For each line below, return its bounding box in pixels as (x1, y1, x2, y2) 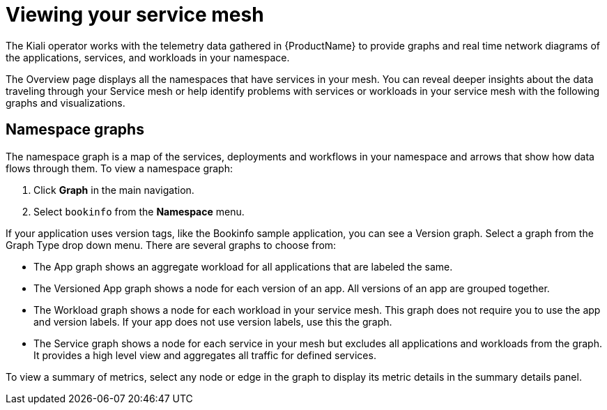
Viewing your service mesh (6, 3, 264, 26)
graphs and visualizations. (6, 96, 125, 109)
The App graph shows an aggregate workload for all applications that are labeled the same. (33, 260, 453, 273)
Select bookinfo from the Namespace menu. (33, 205, 245, 218)
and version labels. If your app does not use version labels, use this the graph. (33, 315, 392, 328)
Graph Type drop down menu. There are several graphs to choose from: (6, 238, 337, 251)
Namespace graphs (6, 121, 144, 139)
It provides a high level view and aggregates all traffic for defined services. (33, 349, 376, 361)
